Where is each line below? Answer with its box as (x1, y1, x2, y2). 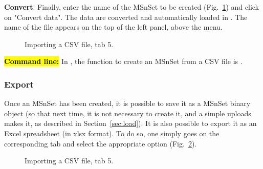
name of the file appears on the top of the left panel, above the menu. (4, 22, 223, 32)
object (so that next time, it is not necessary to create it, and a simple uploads (4, 108, 251, 118)
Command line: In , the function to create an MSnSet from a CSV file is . (4, 56, 243, 67)
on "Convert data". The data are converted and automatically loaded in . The (4, 11, 248, 22)
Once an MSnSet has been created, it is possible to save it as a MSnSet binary (4, 98, 251, 109)
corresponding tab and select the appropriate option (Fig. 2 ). (4, 138, 197, 149)
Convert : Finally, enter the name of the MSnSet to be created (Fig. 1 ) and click (4, 2, 259, 12)
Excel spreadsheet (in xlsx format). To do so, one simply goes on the (4, 128, 220, 138)
